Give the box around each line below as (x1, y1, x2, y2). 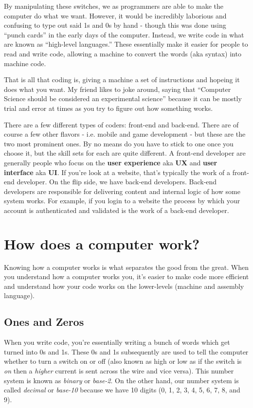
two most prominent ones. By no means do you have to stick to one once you (4, 138, 234, 148)
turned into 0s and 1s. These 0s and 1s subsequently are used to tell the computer (4, 346, 249, 356)
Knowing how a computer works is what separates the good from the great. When (4, 262, 249, 272)
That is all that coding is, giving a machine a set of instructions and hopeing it (4, 74, 240, 85)
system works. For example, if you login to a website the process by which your (4, 195, 240, 206)
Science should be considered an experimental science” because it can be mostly (4, 93, 242, 104)
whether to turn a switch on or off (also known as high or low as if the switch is (4, 356, 242, 366)
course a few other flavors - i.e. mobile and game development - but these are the (4, 129, 246, 139)
